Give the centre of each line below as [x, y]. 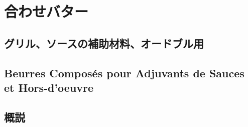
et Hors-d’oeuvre [49, 87]
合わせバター [46, 11]
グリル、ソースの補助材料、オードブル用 [104, 43]
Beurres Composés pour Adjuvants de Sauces [124, 73]
